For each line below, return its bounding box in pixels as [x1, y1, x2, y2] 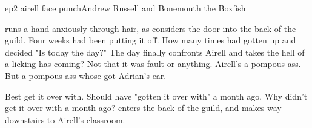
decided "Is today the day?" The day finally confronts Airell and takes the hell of [5, 45, 305, 58]
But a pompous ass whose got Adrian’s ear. [5, 69, 167, 82]
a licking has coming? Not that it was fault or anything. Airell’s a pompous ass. [5, 57, 301, 70]
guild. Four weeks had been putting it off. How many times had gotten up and [5, 34, 296, 46]
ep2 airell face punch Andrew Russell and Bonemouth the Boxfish [5, 2, 246, 14]
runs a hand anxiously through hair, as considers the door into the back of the [5, 22, 296, 34]
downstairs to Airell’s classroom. [5, 113, 125, 126]
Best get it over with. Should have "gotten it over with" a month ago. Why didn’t [5, 89, 308, 102]
